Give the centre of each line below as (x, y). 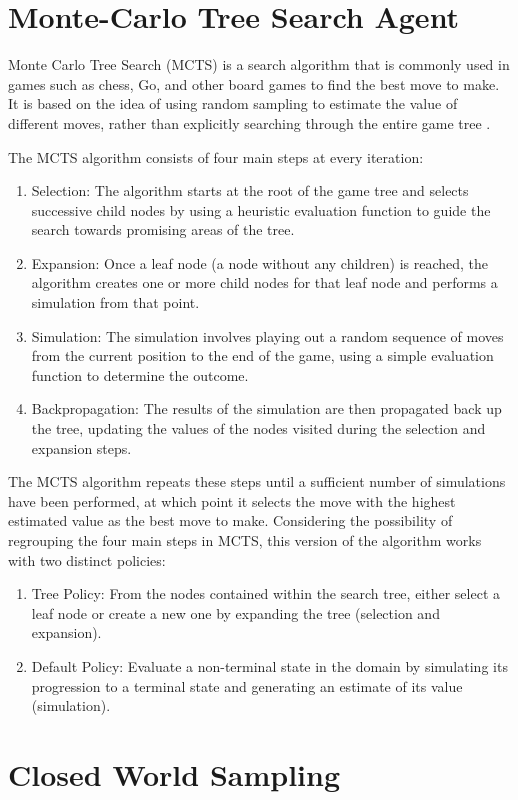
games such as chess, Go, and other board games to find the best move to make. (254, 83)
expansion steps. (81, 447)
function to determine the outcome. (140, 374)
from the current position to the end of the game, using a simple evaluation (262, 355)
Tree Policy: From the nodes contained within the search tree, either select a (266, 593)
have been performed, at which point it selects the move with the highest (232, 500)
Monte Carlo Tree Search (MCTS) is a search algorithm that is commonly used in (259, 64)
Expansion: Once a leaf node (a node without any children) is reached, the (260, 262)
